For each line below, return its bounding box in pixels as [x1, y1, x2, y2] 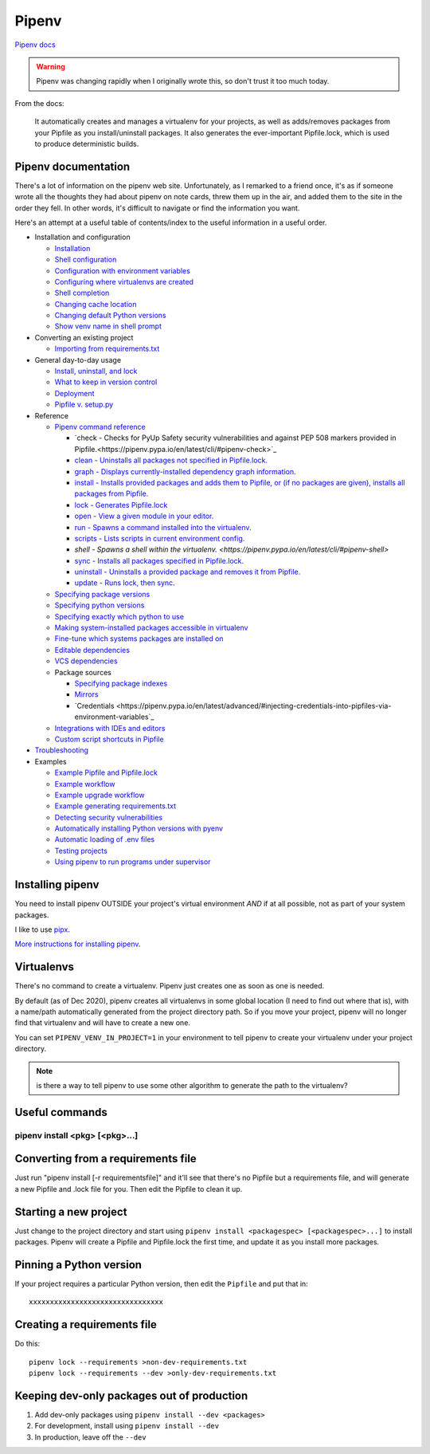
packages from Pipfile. [74, 489, 149, 498]
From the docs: [14, 98, 64, 108]
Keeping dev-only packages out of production [14, 1389, 248, 1402]
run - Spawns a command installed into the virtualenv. [74, 522, 252, 532]
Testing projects [54, 846, 107, 855]
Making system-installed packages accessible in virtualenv [54, 623, 248, 633]
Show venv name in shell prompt [54, 321, 162, 331]
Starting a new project [14, 1204, 127, 1219]
